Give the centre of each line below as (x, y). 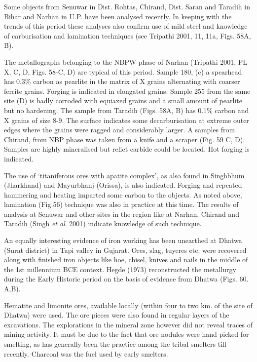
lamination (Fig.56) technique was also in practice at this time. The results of (121, 204)
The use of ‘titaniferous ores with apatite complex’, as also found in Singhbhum (124, 175)
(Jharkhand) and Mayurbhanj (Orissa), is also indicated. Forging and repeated (123, 185)
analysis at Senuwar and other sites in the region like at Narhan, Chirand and (122, 214)
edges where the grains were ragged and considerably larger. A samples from (120, 130)
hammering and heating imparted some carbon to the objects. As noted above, (123, 194)
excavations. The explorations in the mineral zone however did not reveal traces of (128, 324)
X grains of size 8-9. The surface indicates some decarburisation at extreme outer (127, 120)
